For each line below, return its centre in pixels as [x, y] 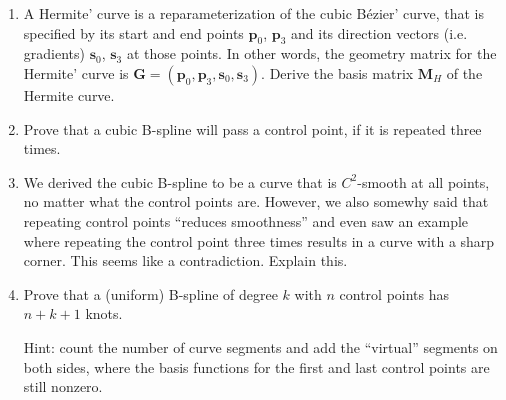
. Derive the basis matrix [337, 72]
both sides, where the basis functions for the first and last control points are [256, 366]
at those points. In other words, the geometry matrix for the [311, 53]
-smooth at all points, [423, 181]
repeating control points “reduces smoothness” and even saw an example [246, 220]
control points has [394, 293]
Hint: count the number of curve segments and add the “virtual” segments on [260, 346]
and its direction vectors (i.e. [379, 32]
